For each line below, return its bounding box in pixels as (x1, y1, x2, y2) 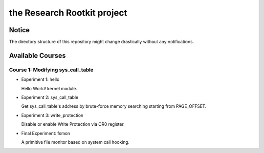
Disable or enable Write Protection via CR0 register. (21, 121, 125, 127)
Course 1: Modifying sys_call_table (9, 66, 94, 73)
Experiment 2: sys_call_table (21, 95, 79, 100)
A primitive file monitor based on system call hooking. (21, 139, 130, 145)
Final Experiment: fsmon (21, 130, 70, 136)
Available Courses (9, 51, 66, 59)
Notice (9, 26, 30, 34)
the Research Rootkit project (9, 7, 127, 18)
